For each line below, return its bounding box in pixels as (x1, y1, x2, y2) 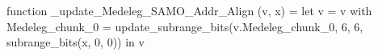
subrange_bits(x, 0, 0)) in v (6, 34, 145, 50)
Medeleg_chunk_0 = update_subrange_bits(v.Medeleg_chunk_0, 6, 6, (6, 18, 363, 34)
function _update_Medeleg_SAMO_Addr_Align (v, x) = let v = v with (6, 2, 372, 18)
